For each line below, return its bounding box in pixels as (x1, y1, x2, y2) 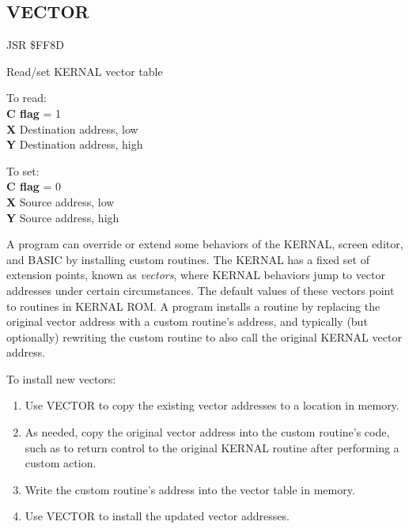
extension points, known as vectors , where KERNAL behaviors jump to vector (6, 266, 386, 283)
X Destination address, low (6, 120, 138, 137)
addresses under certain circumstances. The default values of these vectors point (6, 282, 395, 298)
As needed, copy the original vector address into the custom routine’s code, (25, 424, 390, 440)
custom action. (25, 455, 97, 471)
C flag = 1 (6, 104, 62, 121)
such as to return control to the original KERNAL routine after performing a (25, 439, 400, 455)
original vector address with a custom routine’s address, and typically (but (6, 313, 368, 330)
